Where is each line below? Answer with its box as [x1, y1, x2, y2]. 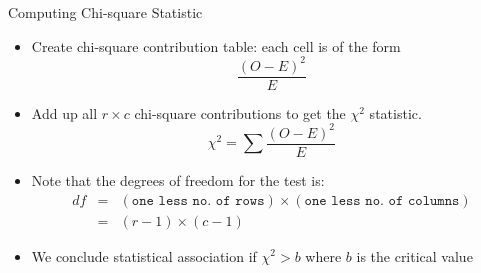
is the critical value [356, 245, 473, 266]
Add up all [31, 102, 98, 123]
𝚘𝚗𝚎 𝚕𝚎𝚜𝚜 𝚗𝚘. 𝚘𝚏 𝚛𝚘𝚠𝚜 [131, 193, 265, 208]
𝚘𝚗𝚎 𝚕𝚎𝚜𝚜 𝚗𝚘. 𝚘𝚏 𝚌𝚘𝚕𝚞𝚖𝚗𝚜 [304, 193, 460, 208]
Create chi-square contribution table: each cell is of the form [31, 35, 401, 56]
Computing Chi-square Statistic [8, 2, 203, 22]
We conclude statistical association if [31, 245, 257, 266]
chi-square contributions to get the [134, 102, 346, 123]
